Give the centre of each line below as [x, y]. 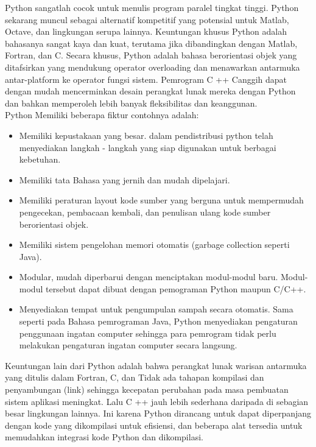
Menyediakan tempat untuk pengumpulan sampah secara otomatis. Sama [156, 309]
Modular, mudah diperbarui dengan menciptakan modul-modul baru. [149, 277]
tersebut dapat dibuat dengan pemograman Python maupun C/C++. [176, 288]
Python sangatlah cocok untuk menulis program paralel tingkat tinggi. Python [152, 7]
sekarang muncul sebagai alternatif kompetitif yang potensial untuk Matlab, [147, 19]
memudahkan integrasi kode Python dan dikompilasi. [104, 437]
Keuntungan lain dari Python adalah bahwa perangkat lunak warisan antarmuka [156, 365]
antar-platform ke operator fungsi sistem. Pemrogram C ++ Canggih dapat [146, 79]
